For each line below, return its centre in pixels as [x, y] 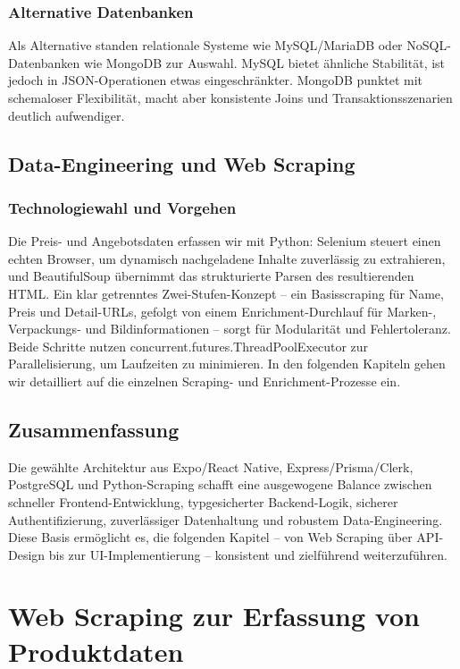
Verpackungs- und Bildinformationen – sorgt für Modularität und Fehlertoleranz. [230, 329]
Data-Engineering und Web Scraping [182, 163]
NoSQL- [429, 45]
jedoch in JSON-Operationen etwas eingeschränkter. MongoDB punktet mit [216, 80]
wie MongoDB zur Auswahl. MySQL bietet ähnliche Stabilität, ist [264, 62]
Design [27, 554]
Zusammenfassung [94, 429]
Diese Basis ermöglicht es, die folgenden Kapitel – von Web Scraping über [210, 537]
